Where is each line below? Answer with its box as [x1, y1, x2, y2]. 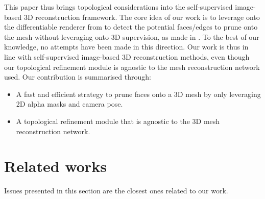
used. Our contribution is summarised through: [4, 71, 151, 82]
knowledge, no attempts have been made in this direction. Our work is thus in [4, 41, 249, 52]
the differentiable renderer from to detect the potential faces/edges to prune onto [4, 21, 258, 32]
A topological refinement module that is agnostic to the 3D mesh [16, 115, 220, 126]
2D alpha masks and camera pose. [16, 98, 123, 109]
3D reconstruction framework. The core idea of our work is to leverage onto [23, 11, 260, 22]
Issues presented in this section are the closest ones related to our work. [4, 185, 228, 196]
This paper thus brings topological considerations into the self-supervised [4, 2, 233, 12]
